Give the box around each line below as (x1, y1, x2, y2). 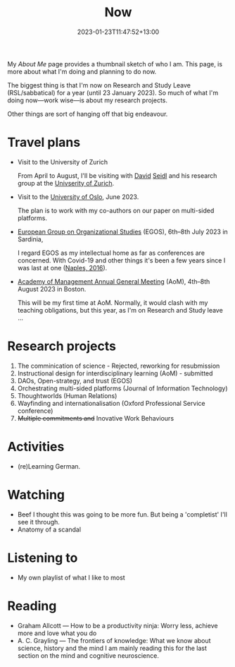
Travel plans (7, 135, 81, 150)
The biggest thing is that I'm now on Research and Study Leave (7, 80, 191, 89)
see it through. (17, 517, 60, 526)
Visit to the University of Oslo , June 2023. (17, 192, 139, 201)
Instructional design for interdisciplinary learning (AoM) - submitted (17, 368, 213, 378)
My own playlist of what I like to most (17, 573, 125, 582)
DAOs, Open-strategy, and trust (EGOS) (17, 376, 132, 385)
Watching (7, 486, 65, 503)
